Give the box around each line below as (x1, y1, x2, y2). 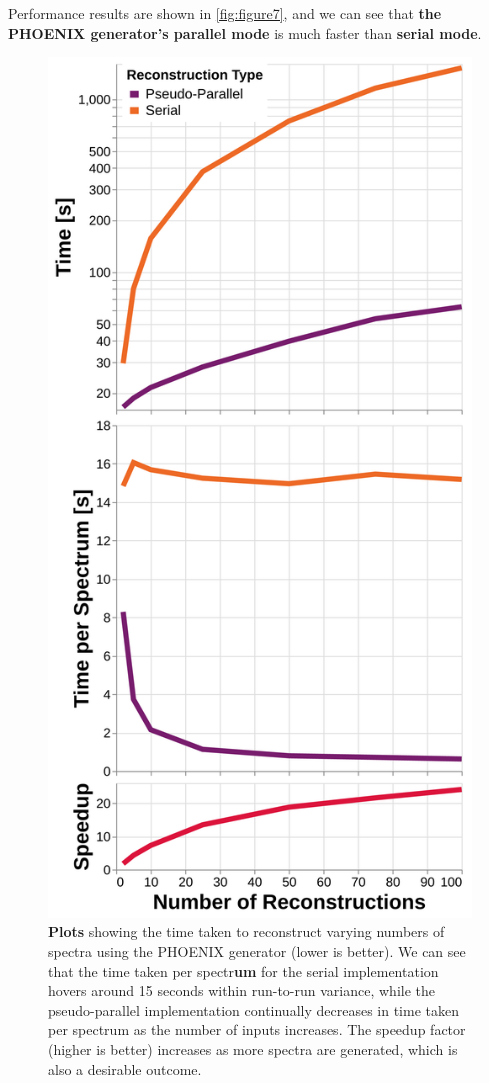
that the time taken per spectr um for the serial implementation (48, 960, 439, 981)
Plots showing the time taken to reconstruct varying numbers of (48, 921, 445, 942)
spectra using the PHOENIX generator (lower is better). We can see (48, 940, 466, 961)
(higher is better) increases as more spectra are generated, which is (48, 1038, 458, 1059)
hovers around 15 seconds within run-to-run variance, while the (48, 980, 436, 1001)
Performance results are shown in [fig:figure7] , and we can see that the (8, 3, 442, 23)
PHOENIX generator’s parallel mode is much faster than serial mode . (8, 22, 482, 43)
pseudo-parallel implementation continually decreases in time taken (48, 999, 459, 1020)
